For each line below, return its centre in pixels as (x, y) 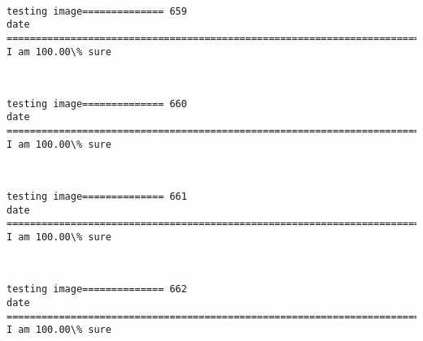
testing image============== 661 (97, 197)
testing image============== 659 (97, 11)
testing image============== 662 (97, 289)
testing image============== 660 (97, 104)
